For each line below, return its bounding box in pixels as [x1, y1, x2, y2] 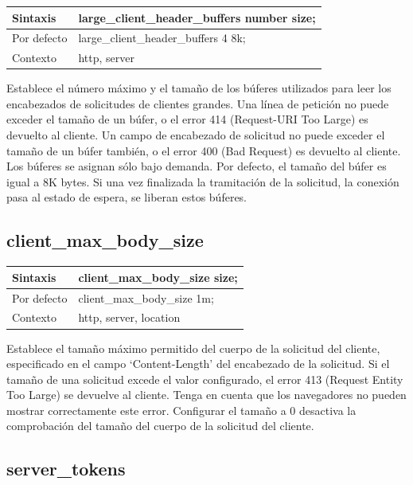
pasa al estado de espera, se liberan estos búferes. [6, 189, 247, 205]
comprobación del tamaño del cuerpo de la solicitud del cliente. [6, 417, 314, 434]
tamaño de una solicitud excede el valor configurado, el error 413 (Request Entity [6, 370, 403, 387]
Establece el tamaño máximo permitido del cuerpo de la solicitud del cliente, [6, 339, 380, 356]
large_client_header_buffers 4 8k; [78, 29, 246, 46]
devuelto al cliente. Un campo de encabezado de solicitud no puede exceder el [6, 127, 385, 143]
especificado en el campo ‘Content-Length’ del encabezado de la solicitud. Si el [6, 355, 390, 372]
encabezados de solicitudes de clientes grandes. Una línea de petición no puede [6, 95, 389, 111]
